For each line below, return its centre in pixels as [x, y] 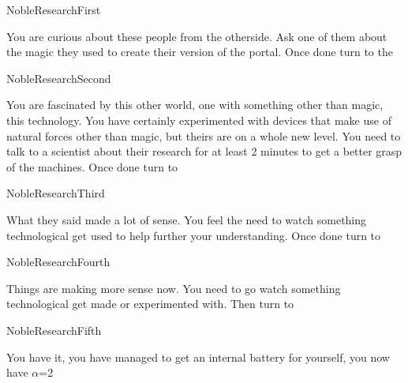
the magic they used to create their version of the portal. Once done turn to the [200, 52]
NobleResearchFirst [54, 9]
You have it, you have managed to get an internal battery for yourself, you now [198, 357]
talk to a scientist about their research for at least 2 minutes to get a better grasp [204, 151]
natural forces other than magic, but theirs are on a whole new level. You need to [204, 135]
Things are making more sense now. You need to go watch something [174, 288]
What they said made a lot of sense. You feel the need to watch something [187, 219]
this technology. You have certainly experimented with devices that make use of [199, 120]
